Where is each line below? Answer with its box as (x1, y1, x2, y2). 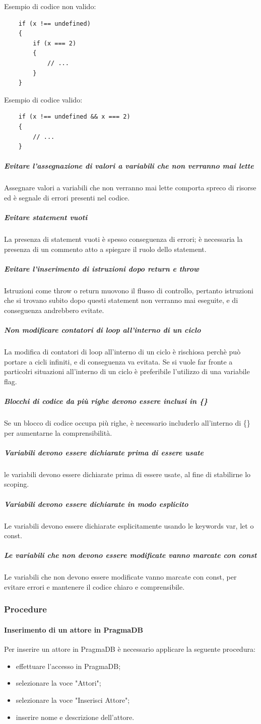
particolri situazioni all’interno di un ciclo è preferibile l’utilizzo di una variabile (4, 366, 250, 377)
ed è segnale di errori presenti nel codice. (4, 192, 130, 202)
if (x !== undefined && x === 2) (18, 113, 130, 121)
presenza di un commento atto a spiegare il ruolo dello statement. (4, 243, 207, 254)
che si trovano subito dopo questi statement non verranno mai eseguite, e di (4, 295, 238, 305)
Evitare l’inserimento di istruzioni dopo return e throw (4, 263, 199, 274)
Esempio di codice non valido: (4, 1, 96, 11)
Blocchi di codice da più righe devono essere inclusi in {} (4, 396, 208, 406)
